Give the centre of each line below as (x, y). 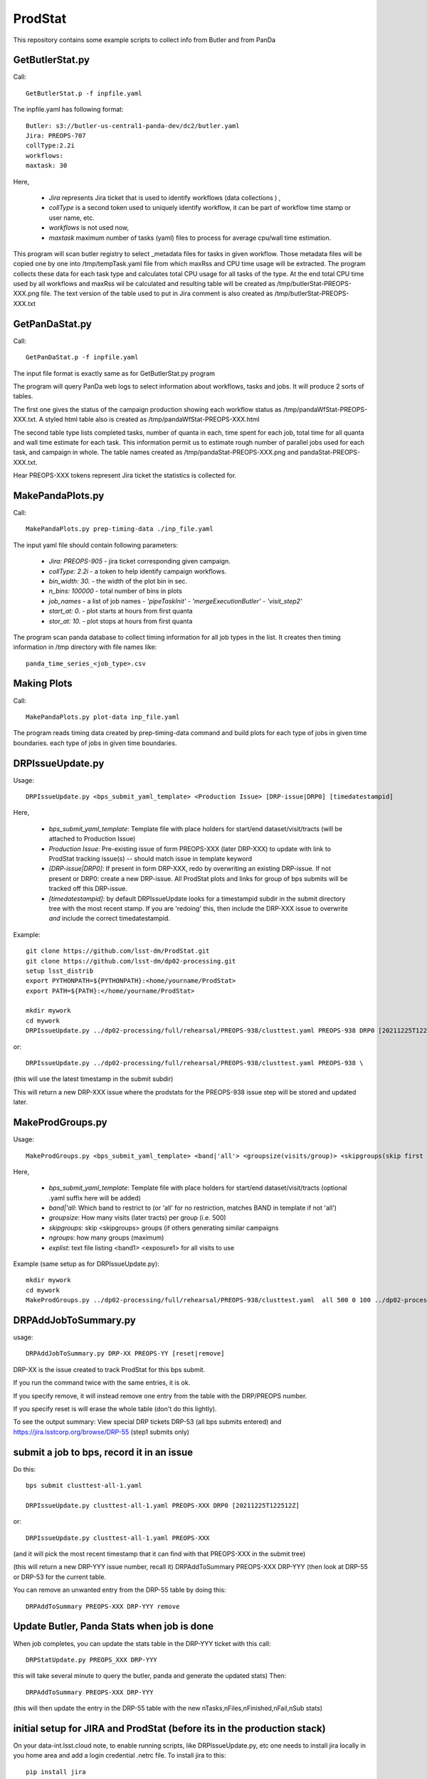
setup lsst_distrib (60, 971)
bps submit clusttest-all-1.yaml (84, 1486)
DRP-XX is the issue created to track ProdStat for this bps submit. (109, 1369)
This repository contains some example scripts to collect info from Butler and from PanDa (144, 40)
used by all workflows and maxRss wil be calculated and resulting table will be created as (144, 284)
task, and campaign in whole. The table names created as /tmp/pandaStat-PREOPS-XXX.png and (156, 453)
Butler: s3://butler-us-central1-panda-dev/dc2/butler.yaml (133, 126)
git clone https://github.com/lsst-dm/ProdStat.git (118, 951)
